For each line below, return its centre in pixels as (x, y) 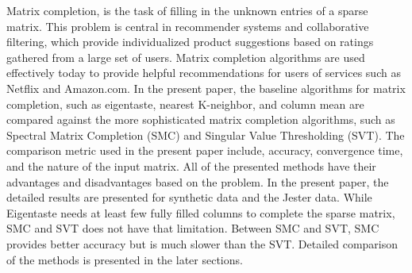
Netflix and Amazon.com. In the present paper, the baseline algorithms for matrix (206, 88)
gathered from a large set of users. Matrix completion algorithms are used (186, 57)
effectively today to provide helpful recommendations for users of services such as (204, 73)
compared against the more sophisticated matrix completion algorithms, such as (201, 119)
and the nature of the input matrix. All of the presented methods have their (191, 165)
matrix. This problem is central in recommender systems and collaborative (188, 26)
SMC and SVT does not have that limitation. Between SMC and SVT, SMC (193, 228)
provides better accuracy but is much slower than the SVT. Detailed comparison (202, 243)
